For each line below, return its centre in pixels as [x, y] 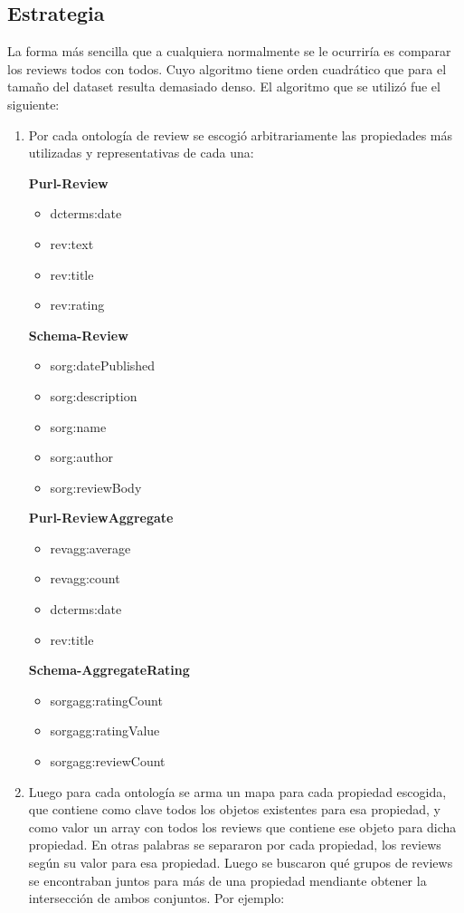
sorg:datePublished [103, 365]
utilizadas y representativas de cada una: [141, 153]
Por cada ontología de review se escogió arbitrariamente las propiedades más [241, 135]
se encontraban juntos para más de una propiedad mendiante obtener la [227, 880]
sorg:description [94, 395]
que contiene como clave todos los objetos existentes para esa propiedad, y [234, 809]
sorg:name [78, 426]
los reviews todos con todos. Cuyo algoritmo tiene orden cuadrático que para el [227, 68]
